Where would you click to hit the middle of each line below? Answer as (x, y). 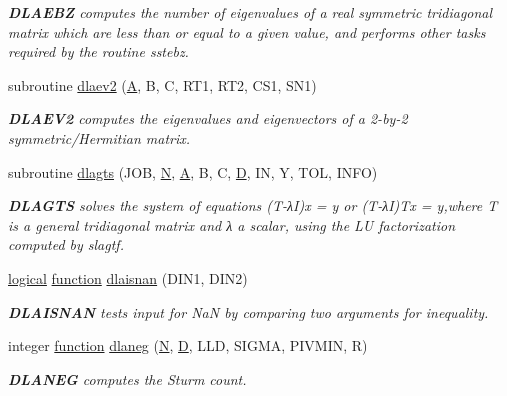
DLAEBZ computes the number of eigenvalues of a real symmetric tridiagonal (250, 12)
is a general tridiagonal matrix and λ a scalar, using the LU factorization (232, 224)
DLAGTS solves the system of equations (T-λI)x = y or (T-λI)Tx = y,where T (253, 205)
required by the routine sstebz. (98, 51)
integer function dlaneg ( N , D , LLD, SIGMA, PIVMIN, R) (188, 345)
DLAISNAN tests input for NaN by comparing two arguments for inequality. (248, 311)
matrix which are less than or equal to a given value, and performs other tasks (247, 31)
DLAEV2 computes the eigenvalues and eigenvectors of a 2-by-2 (208, 118)
